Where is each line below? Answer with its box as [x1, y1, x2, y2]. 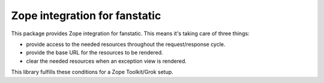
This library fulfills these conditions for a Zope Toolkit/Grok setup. [11, 69, 173, 76]
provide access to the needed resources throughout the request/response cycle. [26, 41, 226, 48]
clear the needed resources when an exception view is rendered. [26, 57, 187, 64]
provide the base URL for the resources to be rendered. [26, 49, 163, 56]
